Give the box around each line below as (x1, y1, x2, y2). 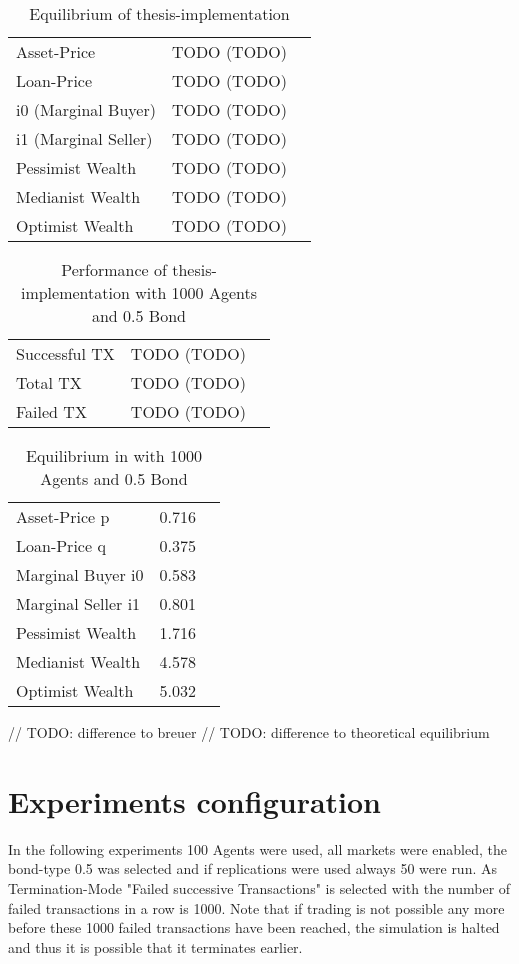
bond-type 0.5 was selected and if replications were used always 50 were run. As (8, 858, 498, 879)
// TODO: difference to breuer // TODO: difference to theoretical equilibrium (8, 722, 490, 742)
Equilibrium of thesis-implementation (29, 2, 290, 25)
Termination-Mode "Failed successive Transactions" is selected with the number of (8, 877, 511, 898)
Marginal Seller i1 (16, 592, 141, 615)
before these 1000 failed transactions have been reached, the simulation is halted (8, 917, 500, 938)
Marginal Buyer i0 (16, 563, 144, 586)
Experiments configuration (8, 780, 381, 821)
